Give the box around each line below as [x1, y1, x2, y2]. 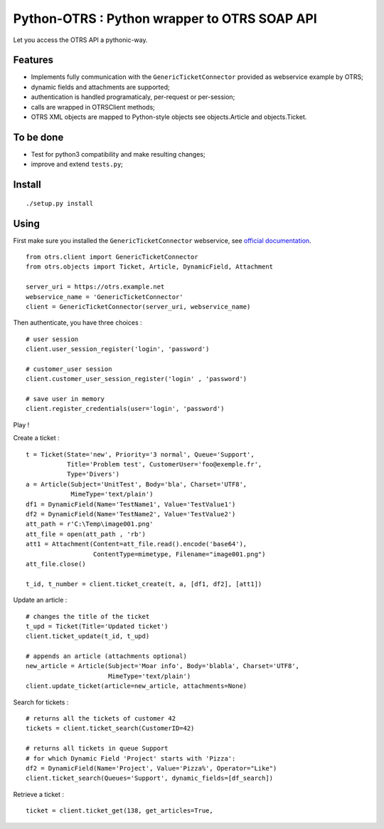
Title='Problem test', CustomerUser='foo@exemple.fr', [66, 460, 262, 469]
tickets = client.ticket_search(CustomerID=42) [26, 724, 195, 733]
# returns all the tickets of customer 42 [26, 714, 176, 723]
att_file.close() [26, 560, 86, 568]
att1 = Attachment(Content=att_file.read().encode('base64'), [26, 540, 247, 548]
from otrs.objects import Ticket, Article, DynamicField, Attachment [26, 263, 274, 271]
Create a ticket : [13, 434, 60, 442]
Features [13, 54, 53, 66]
